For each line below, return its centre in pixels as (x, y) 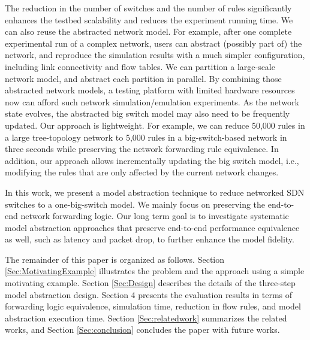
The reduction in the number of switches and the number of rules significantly (148, 8)
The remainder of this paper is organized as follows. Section (115, 259)
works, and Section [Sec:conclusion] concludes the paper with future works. (142, 330)
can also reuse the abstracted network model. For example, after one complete (148, 31)
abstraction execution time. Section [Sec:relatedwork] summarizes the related (146, 318)
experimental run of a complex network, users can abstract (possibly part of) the (154, 43)
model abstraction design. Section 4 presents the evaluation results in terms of (149, 294)
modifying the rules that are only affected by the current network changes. (142, 172)
